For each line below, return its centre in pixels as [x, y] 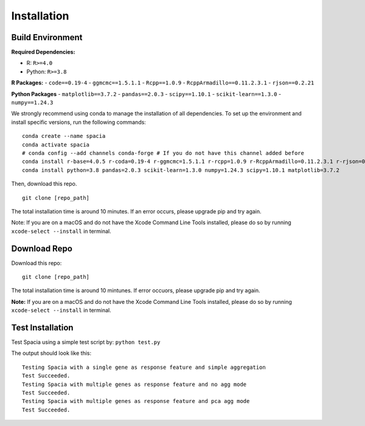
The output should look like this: [51, 353]
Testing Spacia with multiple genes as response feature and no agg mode [134, 384]
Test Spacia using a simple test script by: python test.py [86, 342]
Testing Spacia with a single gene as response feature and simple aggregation [144, 367]
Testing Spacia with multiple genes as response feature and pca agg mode [136, 401]
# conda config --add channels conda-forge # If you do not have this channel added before [163, 153]
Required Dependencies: [43, 52]
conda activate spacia [56, 145]
